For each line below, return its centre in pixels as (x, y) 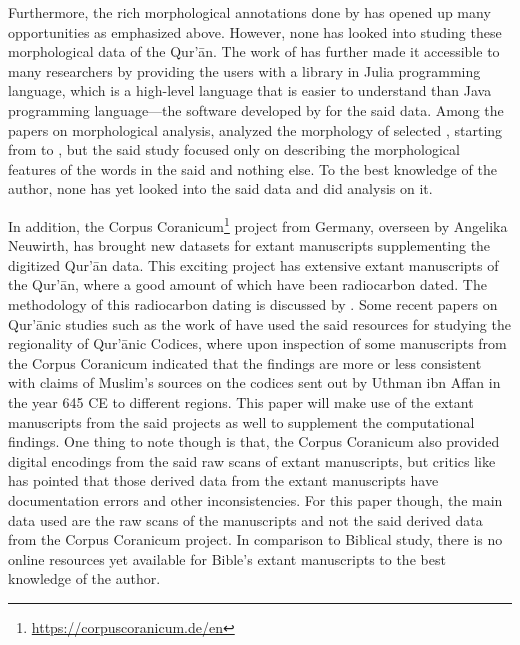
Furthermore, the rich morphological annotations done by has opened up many (249, 12)
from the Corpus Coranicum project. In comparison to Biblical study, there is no (255, 539)
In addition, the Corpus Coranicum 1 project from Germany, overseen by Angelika (258, 224)
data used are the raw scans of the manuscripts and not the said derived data (245, 519)
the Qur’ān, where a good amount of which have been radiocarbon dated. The (247, 284)
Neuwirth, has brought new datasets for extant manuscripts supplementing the (249, 245)
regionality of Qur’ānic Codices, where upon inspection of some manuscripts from (257, 343)
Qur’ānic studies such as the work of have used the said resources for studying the (259, 323)
